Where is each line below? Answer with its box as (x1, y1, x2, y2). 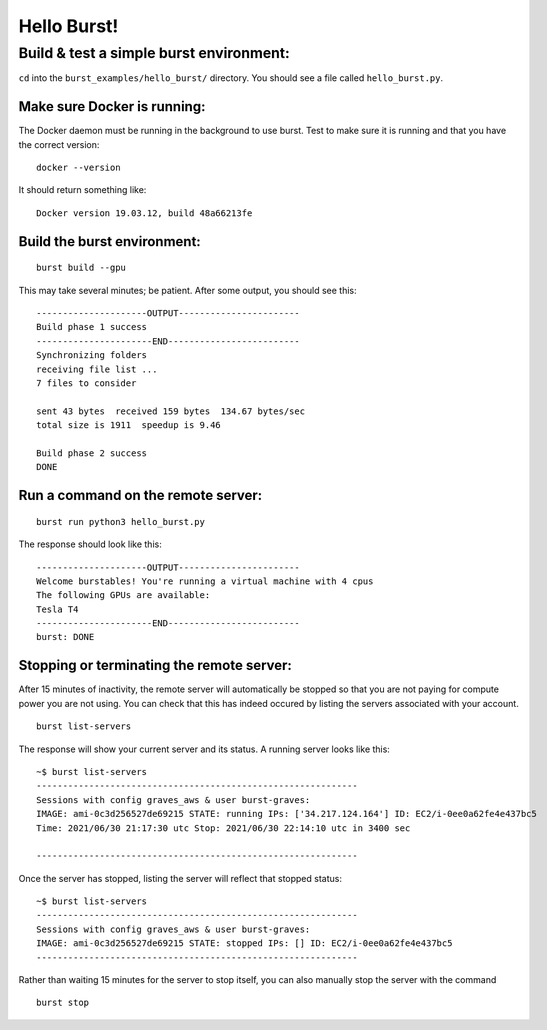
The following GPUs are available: (36, 590, 211, 601)
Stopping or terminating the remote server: (18, 657, 292, 674)
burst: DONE (36, 631, 95, 643)
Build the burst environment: (18, 233, 202, 250)
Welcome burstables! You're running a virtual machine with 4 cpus (36, 575, 374, 587)
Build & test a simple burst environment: (18, 44, 290, 62)
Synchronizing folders (36, 350, 148, 361)
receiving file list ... (36, 363, 158, 375)
